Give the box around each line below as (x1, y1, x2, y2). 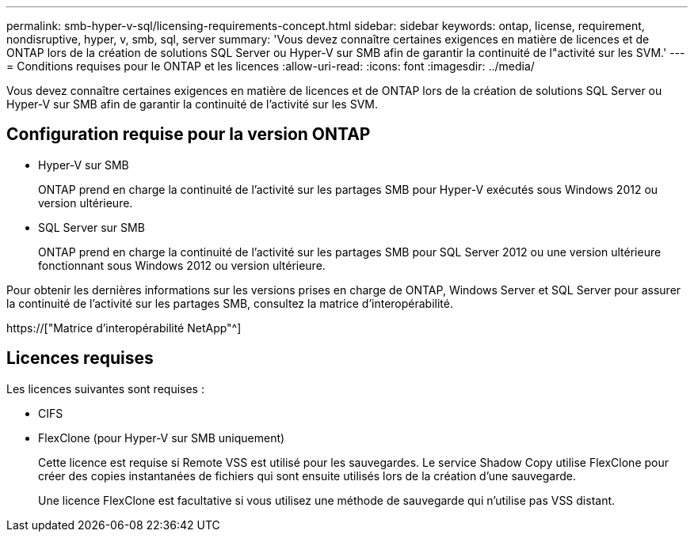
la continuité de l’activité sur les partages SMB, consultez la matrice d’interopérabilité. (6, 296, 453, 310)
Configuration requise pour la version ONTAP (6, 124, 371, 145)
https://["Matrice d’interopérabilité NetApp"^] (6, 320, 242, 335)
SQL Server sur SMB (38, 220, 145, 234)
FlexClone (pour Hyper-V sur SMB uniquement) (38, 430, 285, 445)
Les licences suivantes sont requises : (6, 381, 204, 396)
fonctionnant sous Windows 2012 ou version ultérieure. (38, 258, 326, 272)
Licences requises (6, 348, 154, 369)
